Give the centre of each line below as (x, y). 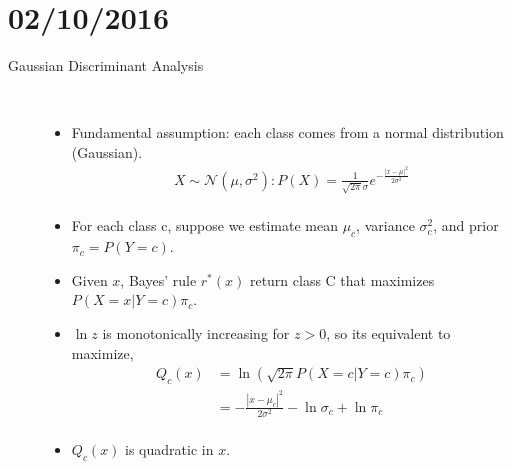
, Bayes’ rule (158, 279)
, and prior (466, 225)
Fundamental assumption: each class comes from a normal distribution (287, 132)
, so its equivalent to (388, 333)
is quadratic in (169, 449)
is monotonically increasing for (196, 333)
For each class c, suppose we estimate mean (204, 225)
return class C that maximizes (342, 279)
